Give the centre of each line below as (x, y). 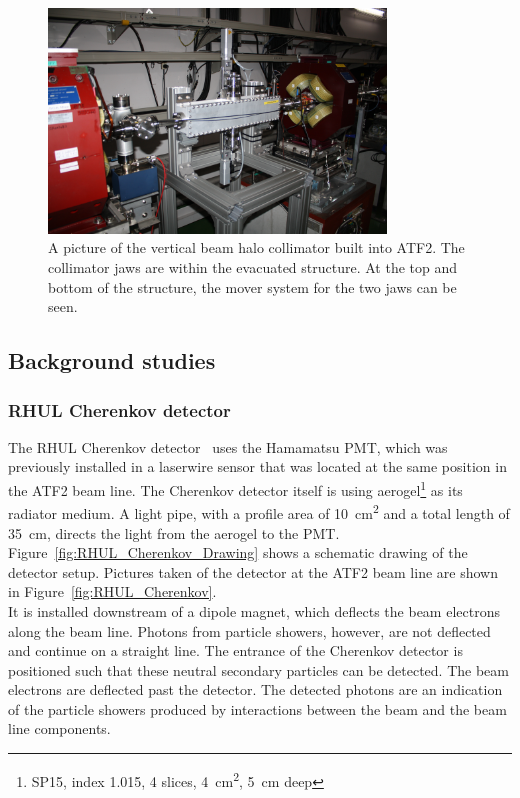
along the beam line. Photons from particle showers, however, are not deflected (249, 630)
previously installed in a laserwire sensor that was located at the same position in (257, 466)
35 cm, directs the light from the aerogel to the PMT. (174, 532)
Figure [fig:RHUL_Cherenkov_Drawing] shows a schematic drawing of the (238, 552)
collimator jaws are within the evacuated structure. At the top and (253, 267)
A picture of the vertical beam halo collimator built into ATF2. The (256, 247)
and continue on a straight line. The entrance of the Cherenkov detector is (235, 650)
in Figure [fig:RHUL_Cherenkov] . (112, 591)
